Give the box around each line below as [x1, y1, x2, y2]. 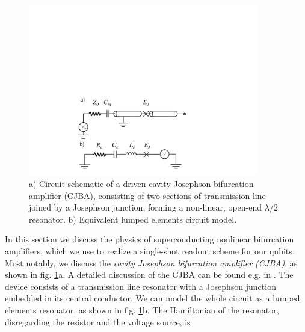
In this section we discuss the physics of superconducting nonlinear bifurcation [5, 233, 294, 245]
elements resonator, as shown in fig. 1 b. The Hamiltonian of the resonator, [5, 303, 279, 316]
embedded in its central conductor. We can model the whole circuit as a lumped [5, 292, 300, 304]
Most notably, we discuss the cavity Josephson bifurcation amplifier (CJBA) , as [5, 256, 298, 269]
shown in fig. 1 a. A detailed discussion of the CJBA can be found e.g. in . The [5, 268, 294, 281]
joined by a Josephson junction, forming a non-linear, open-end [29, 201, 262, 214]
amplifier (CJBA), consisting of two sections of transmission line [29, 189, 266, 201]
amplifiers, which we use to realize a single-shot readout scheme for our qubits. [5, 245, 295, 257]
